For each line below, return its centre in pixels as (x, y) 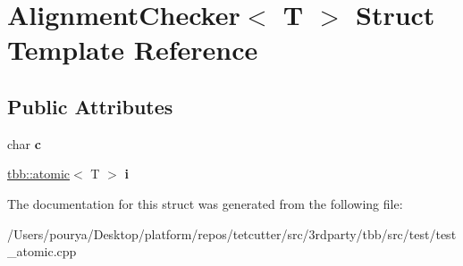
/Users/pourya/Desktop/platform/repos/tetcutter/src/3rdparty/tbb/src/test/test (232, 233)
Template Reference (133, 50)
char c (24, 143)
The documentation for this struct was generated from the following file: (205, 203)
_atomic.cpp (42, 251)
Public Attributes (90, 106)
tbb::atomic (39, 174)
